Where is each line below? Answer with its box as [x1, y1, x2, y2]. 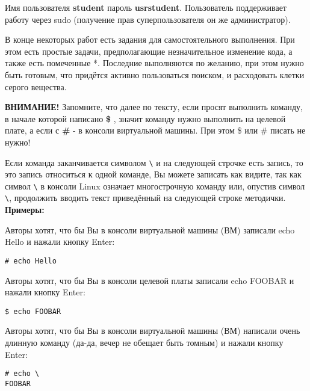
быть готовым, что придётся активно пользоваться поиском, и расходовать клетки [5, 68, 305, 81]
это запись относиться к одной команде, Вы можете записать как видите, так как [5, 168, 302, 180]
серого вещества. [5, 80, 67, 93]
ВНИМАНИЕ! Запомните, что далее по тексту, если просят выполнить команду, [5, 100, 303, 113]
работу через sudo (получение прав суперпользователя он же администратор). [5, 13, 291, 25]
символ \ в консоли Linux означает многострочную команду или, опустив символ [5, 179, 305, 192]
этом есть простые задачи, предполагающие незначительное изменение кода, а [5, 45, 293, 57]
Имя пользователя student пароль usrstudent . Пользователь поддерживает [5, 1, 287, 13]
